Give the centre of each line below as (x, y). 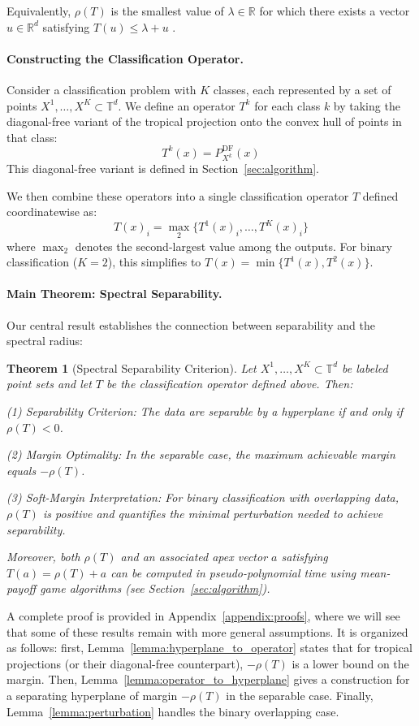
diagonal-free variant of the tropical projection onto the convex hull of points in (204, 121)
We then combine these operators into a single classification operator (178, 195)
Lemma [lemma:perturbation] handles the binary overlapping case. (173, 711)
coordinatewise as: (52, 212)
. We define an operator (177, 105)
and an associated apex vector (194, 557)
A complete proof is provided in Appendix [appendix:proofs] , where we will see (203, 615)
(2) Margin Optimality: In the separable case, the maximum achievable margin (201, 454)
